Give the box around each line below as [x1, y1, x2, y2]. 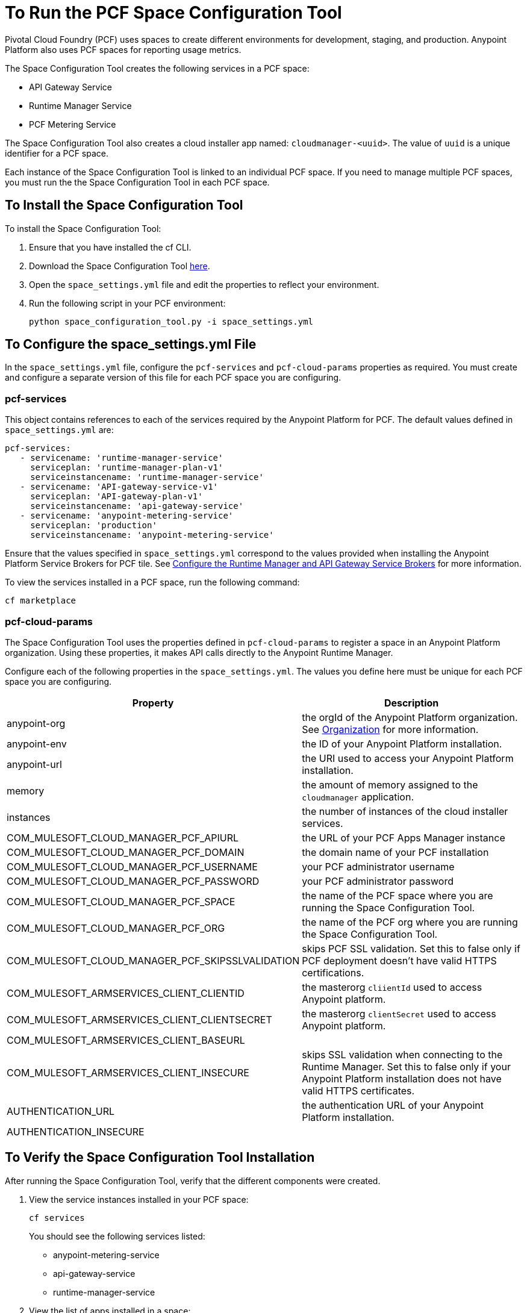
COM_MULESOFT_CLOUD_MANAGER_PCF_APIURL [7, 831, 239, 844]
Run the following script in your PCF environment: [29, 298, 226, 308]
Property [132, 696, 174, 709]
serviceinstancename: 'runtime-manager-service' [30, 472, 264, 482]
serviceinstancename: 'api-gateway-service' [30, 501, 244, 511]
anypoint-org [7, 717, 66, 729]
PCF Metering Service [29, 119, 116, 129]
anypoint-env [7, 737, 67, 750]
